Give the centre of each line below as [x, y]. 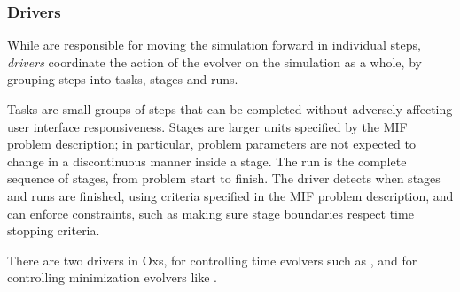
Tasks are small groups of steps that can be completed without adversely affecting [230, 109]
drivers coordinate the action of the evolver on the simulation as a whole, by [214, 61]
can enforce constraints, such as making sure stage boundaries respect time [211, 213]
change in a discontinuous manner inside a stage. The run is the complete [207, 161]
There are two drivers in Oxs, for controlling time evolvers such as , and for [212, 260]
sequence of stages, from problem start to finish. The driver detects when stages [224, 178]
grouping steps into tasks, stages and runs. [123, 79]
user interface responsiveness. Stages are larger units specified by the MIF [207, 126]
